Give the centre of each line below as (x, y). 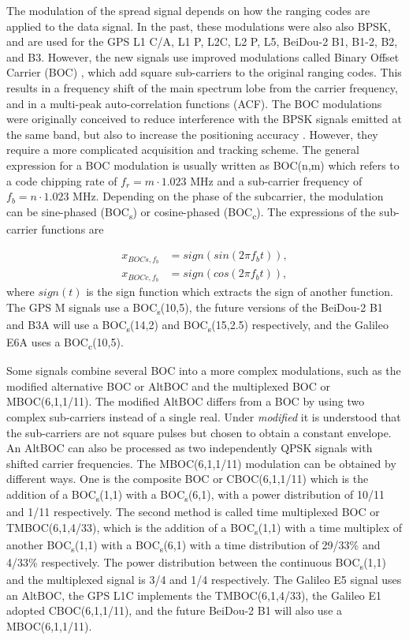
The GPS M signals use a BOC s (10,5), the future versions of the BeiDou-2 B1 (195, 308)
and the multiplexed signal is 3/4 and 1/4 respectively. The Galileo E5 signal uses (204, 580)
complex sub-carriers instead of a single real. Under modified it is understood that (204, 416)
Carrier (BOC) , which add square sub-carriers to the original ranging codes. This (204, 72)
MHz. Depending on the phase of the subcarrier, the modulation (228, 196)
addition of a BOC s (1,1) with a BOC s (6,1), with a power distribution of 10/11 (195, 495)
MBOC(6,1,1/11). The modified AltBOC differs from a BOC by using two (186, 401)
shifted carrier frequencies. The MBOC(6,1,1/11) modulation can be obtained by (201, 463)
